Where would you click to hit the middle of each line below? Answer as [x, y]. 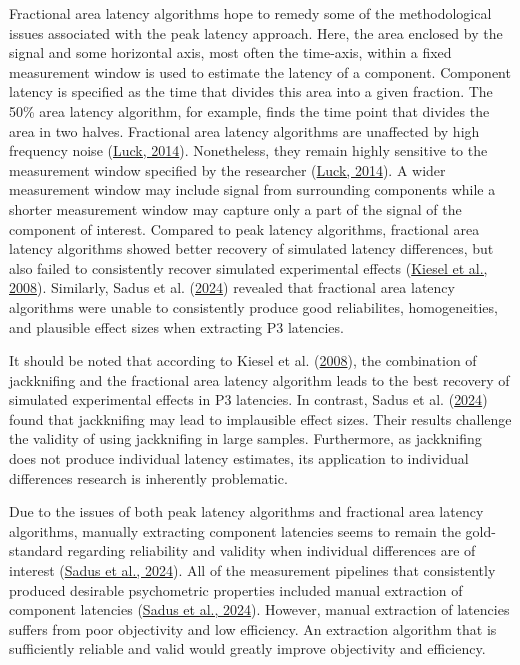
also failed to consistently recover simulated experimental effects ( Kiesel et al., [248, 267]
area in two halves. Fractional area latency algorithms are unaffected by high [244, 130]
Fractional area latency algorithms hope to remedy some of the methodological [250, 13]
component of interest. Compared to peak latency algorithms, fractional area [244, 228]
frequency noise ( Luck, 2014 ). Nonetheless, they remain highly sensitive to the [248, 150]
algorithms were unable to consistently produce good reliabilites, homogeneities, [253, 306]
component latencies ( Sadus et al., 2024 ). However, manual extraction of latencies [259, 609]
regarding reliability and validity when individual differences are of [271, 550]
